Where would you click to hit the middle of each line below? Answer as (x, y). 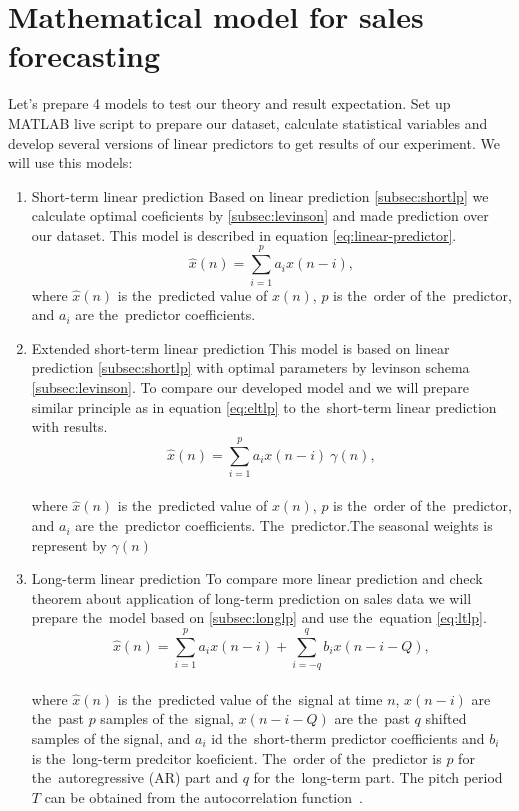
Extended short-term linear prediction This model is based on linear (240, 347)
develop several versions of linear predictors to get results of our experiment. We (254, 142)
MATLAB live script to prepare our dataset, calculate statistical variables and (248, 122)
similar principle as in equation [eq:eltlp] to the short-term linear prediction (264, 406)
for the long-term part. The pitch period (378, 777)
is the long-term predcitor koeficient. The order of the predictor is (236, 757)
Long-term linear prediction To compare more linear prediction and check (257, 578)
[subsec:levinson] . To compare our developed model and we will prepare (250, 386)
